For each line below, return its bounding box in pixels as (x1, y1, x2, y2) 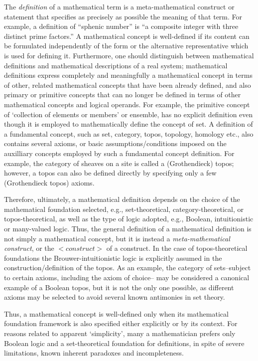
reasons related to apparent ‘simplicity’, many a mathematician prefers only (4, 328, 236, 338)
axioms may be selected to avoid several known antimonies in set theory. (4, 292, 225, 302)
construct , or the (4, 243, 54, 253)
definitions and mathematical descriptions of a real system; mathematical (4, 60, 228, 70)
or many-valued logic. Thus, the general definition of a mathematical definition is (4, 223, 252, 234)
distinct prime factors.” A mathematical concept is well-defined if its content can (4, 30, 250, 41)
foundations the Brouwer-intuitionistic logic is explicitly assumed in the (4, 252, 222, 263)
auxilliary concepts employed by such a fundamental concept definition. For (4, 148, 235, 158)
